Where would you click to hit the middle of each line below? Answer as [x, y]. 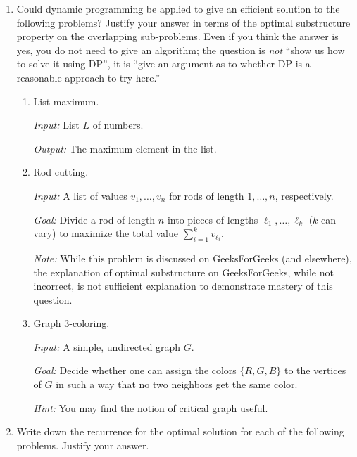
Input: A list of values [80, 195]
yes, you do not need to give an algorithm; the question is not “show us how [181, 50]
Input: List [56, 125]
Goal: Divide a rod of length [94, 219]
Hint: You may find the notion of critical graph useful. [151, 407]
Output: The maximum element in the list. [125, 148]
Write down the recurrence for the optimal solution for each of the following [180, 431]
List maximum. [66, 101]
